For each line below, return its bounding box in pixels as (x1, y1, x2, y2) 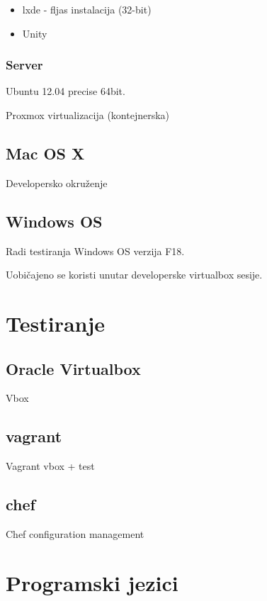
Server (6, 56, 43, 74)
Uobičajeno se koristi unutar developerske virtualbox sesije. (6, 267, 263, 282)
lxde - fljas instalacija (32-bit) (22, 2, 152, 16)
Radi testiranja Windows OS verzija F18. (6, 243, 185, 258)
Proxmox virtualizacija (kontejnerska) (6, 108, 170, 122)
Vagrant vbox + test (6, 459, 95, 473)
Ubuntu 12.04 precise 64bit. (6, 84, 125, 99)
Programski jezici (6, 568, 178, 597)
